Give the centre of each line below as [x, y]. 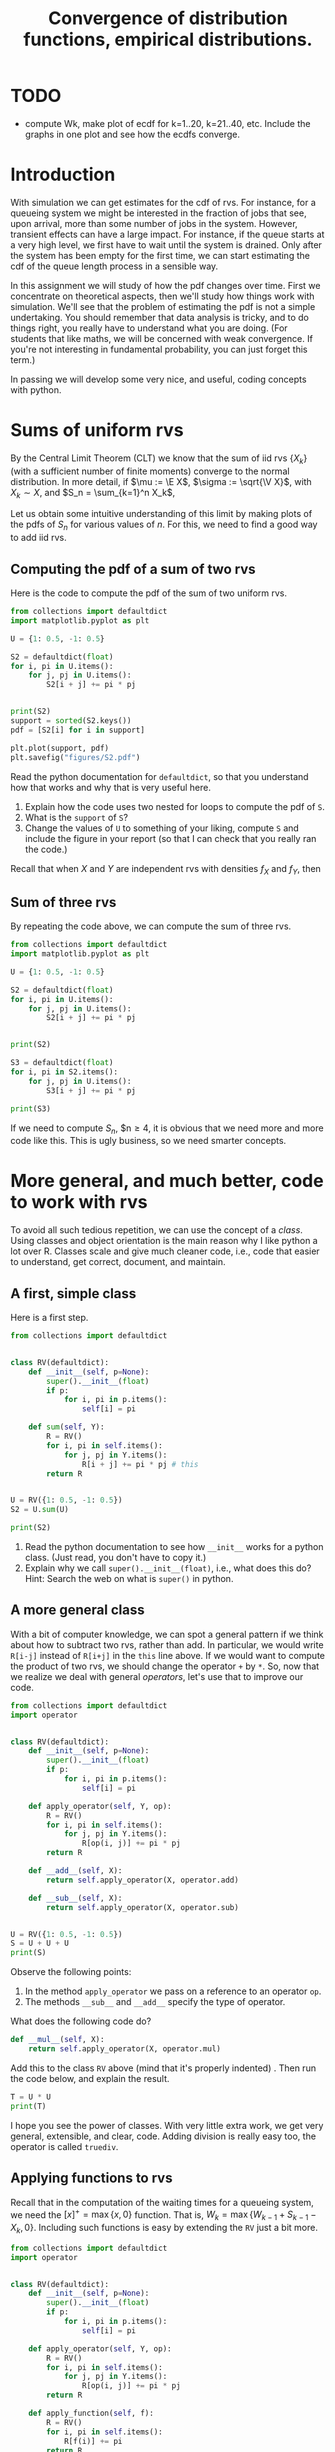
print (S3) [31, 1108]
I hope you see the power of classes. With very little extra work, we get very [167, 2125]
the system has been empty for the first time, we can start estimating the [160, 255]
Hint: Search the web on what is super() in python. [129, 1579]
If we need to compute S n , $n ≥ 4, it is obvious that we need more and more [167, 1129]
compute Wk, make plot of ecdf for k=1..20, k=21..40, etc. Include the [167, 123]
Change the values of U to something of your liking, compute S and [162, 828]
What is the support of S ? [76, 817]
